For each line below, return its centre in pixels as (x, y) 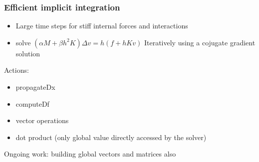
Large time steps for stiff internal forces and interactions (102, 26)
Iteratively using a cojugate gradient (200, 42)
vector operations (42, 120)
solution (28, 53)
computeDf (32, 103)
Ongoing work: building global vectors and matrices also (90, 154)
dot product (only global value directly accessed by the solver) (111, 137)
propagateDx (35, 87)
